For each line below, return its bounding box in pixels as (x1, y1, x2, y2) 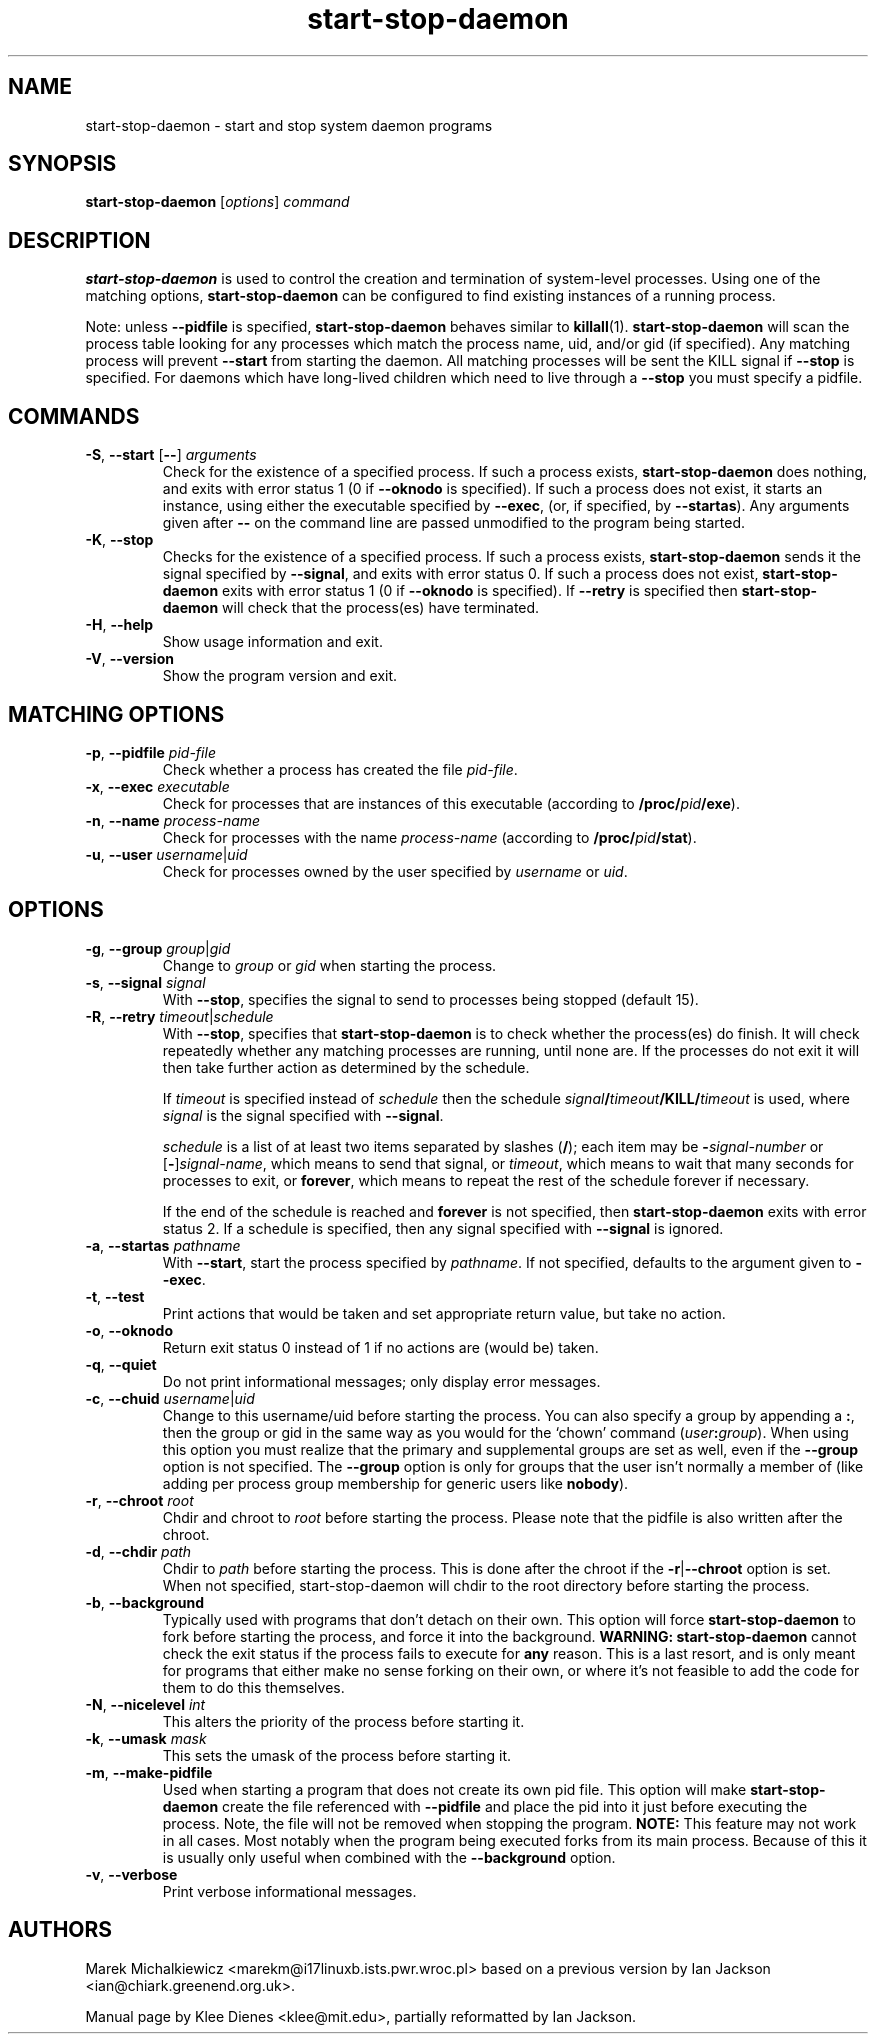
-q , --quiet (85, 1355, 157, 1373)
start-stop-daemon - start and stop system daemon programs (85, 116, 493, 134)
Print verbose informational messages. (162, 1882, 417, 1900)
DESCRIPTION (8, 227, 151, 253)
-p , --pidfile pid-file (85, 743, 216, 761)
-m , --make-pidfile (85, 1763, 213, 1781)
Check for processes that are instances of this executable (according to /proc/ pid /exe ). (162, 794, 740, 812)
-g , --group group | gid (85, 939, 231, 957)
